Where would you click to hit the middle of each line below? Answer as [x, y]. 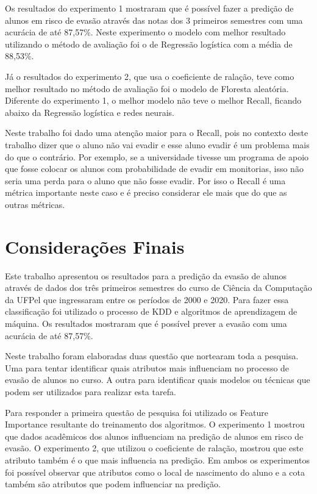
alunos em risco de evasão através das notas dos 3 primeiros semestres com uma [154, 20]
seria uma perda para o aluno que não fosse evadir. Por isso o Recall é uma [145, 180]
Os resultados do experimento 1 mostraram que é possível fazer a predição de [149, 8]
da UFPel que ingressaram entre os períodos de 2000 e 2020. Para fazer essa [147, 299]
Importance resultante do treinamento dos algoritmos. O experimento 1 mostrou [155, 424]
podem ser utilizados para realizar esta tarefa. [91, 391]
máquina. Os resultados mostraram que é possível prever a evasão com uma [146, 323]
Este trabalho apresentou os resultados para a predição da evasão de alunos [146, 275]
